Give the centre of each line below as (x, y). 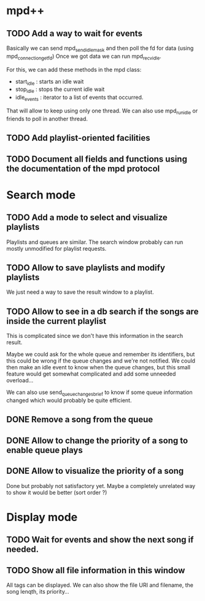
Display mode (42, 517)
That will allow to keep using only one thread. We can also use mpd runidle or (102, 111)
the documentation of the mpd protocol (83, 169)
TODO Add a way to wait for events (75, 33)
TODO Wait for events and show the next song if (100, 540)
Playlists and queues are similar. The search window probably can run (95, 242)
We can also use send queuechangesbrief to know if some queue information (100, 393)
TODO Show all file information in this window (96, 570)
